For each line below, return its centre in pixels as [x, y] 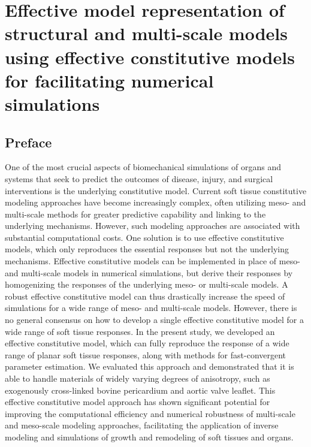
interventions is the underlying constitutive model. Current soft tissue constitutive [156, 190]
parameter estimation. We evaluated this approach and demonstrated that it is [150, 366]
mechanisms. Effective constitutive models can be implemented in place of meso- [153, 261]
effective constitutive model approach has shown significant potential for [138, 402]
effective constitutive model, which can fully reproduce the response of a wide [147, 343]
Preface [28, 142]
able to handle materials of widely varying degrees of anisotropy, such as [138, 378]
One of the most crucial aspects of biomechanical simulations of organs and [143, 167]
